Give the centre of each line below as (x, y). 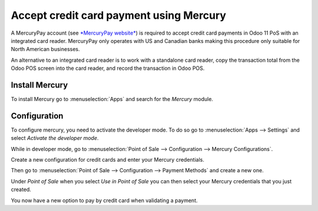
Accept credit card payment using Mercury (119, 15)
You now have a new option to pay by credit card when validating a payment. (104, 200)
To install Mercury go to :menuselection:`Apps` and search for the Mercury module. (112, 99)
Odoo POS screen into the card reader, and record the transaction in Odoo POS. (108, 68)
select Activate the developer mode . (55, 138)
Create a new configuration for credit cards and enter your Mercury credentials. (107, 160)
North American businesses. (45, 49)
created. (21, 190)
